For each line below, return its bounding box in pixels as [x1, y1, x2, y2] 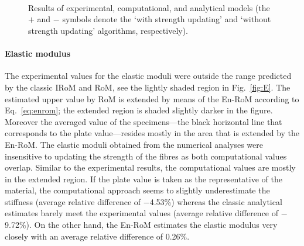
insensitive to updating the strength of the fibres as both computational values [5, 150, 287, 162]
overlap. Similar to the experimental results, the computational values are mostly [5, 161, 296, 174]
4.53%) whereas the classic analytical [149, 195, 282, 207]
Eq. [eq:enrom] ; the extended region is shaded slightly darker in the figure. [5, 104, 273, 116]
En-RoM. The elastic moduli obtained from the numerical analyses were [5, 138, 263, 150]
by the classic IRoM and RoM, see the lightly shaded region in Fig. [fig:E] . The [5, 81, 291, 93]
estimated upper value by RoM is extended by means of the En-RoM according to [5, 92, 299, 105]
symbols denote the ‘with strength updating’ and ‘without [62, 13, 271, 25]
